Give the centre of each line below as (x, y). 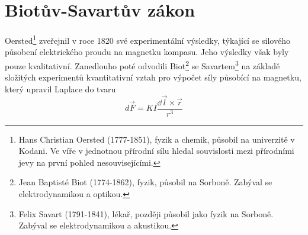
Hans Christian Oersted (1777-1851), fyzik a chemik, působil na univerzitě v (157, 139)
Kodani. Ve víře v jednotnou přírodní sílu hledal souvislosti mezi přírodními (156, 151)
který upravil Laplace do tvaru (60, 88)
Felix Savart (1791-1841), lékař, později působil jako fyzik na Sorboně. (146, 213)
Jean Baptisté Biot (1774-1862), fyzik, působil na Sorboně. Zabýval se (145, 182)
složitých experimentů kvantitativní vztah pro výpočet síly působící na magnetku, (153, 77)
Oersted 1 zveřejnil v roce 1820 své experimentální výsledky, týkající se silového (147, 39)
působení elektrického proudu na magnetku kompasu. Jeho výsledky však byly (147, 52)
